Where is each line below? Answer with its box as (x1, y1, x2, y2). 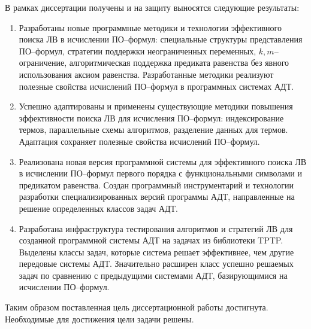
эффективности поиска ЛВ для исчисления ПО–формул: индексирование (19, 111, 284, 124)
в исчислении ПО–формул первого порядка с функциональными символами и (19, 167, 302, 179)
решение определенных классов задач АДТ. (19, 202, 179, 214)
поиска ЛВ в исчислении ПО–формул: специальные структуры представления (19, 33, 303, 45)
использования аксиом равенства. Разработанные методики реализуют (19, 68, 274, 80)
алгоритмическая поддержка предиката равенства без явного (69, 56, 289, 69)
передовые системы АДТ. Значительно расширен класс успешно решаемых (19, 257, 294, 270)
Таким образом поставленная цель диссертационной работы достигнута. (5, 301, 268, 313)
